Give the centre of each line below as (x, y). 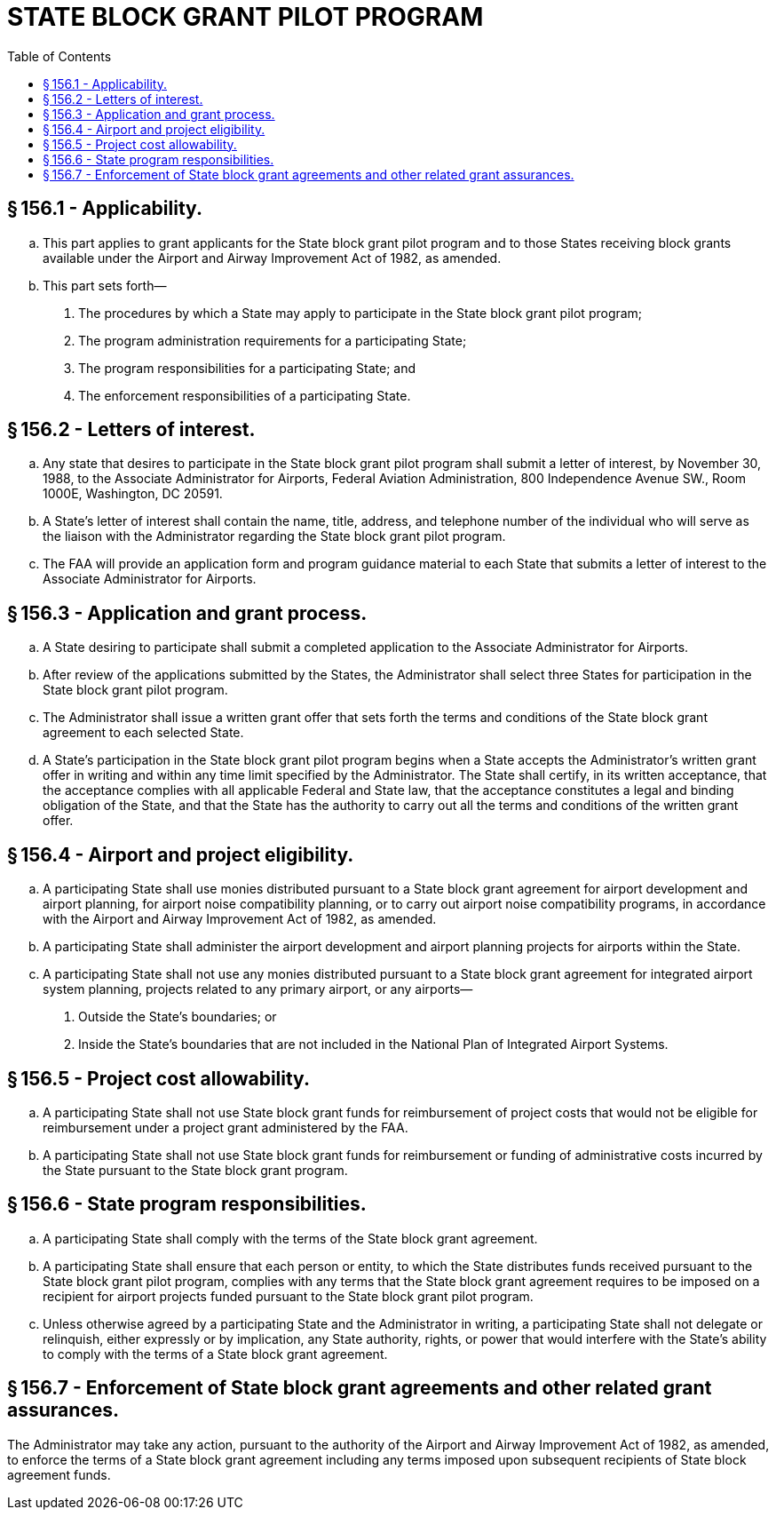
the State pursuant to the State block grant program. (195, 1170)
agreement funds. (59, 1474)
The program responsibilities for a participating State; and (247, 368)
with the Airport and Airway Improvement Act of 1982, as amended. (240, 919)
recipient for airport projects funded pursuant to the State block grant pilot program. (288, 1296)
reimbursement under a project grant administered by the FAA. (226, 1127)
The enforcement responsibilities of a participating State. (245, 395)
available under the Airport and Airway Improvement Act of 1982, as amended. (272, 258)
